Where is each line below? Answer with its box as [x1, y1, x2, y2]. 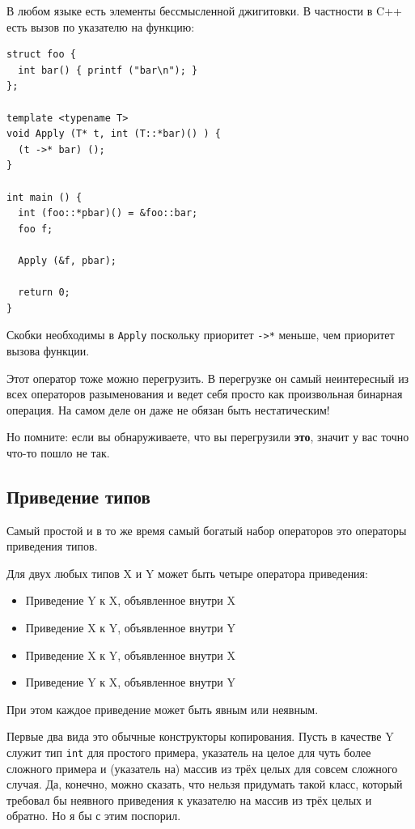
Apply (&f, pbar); [18, 254, 117, 266]
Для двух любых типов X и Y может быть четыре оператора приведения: [6, 564, 368, 581]
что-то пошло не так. [6, 444, 110, 461]
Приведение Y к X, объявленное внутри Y [25, 674, 235, 691]
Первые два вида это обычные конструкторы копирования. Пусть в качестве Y [6, 728, 394, 745]
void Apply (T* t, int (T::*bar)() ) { [6, 128, 221, 140]
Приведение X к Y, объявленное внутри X [25, 646, 235, 663]
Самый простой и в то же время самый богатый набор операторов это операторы [6, 521, 407, 538]
